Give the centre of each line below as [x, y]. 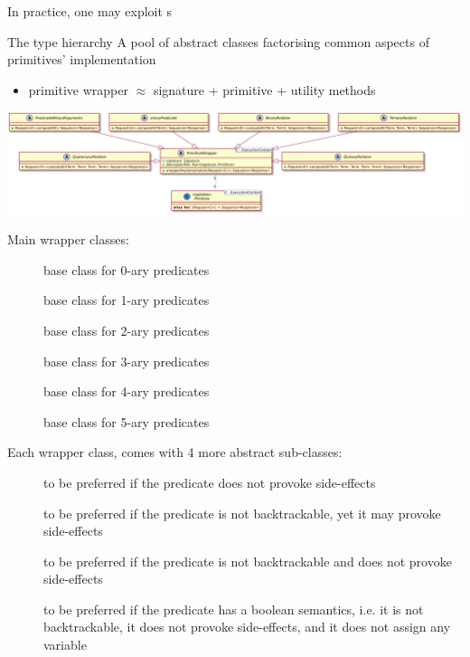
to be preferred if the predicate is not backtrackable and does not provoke [248, 561]
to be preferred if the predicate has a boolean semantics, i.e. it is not [234, 609]
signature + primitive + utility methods [264, 89]
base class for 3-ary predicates [127, 361]
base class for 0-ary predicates [127, 269]
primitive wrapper [78, 89]
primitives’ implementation [82, 59]
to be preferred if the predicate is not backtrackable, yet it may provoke [242, 513]
